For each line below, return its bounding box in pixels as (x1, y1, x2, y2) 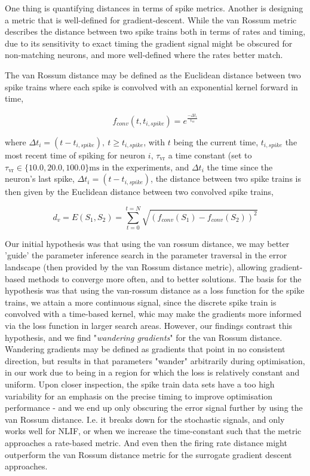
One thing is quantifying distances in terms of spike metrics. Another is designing (5, 2, 303, 14)
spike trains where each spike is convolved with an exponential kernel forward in (5, 80, 298, 93)
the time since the (207, 160, 273, 173)
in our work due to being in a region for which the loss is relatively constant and (5, 366, 300, 379)
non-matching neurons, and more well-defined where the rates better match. (5, 48, 283, 61)
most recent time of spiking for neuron (5, 148, 146, 161)
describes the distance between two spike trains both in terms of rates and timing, (5, 25, 306, 38)
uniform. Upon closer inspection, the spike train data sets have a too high (5, 377, 275, 390)
